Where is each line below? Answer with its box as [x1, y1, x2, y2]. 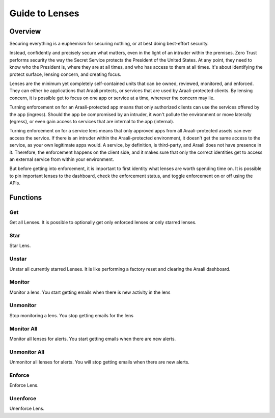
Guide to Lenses [9, 8, 79, 19]
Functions [9, 193, 42, 202]
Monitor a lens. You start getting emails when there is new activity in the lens [9, 289, 171, 295]
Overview [9, 27, 41, 36]
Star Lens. [9, 242, 31, 249]
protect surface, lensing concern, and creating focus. [9, 71, 122, 77]
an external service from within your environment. [9, 156, 114, 162]
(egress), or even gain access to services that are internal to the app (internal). [9, 118, 175, 124]
